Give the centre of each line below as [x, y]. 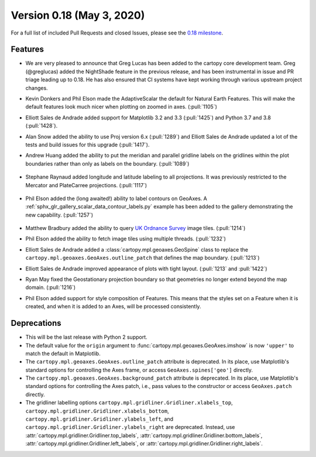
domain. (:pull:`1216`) [51, 287]
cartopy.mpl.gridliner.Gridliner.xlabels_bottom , [97, 411]
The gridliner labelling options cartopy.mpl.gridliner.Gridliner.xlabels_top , [129, 403]
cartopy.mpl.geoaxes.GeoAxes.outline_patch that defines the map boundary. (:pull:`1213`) [142, 258]
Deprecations [36, 323]
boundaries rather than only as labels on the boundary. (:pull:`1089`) [107, 163]
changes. [37, 88]
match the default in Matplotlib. [63, 353]
